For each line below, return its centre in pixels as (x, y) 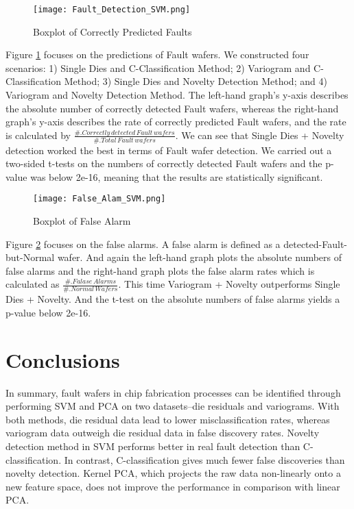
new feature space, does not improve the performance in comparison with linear (173, 486)
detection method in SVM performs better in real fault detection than (153, 446)
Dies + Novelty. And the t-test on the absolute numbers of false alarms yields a (173, 299)
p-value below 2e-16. (48, 312)
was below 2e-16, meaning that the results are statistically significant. (177, 176)
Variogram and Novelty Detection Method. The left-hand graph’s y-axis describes (177, 95)
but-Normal (30, 257)
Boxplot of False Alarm (82, 221)
